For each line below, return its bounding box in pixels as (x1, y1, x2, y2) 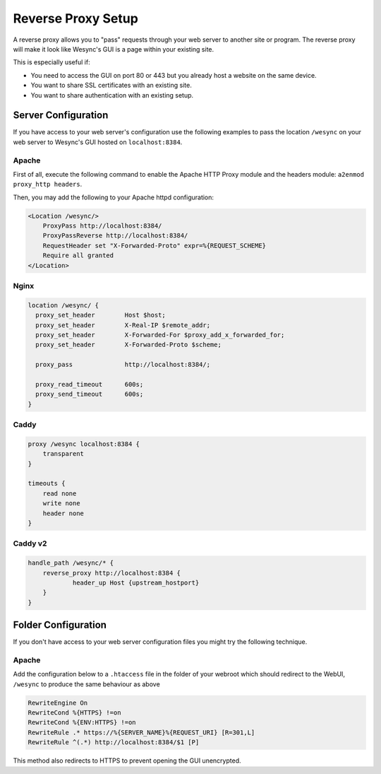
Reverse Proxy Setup (13, 11, 139, 26)
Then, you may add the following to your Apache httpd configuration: (13, 193, 214, 201)
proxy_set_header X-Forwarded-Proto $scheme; (35, 341, 222, 349)
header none (42, 509, 85, 517)
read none (42, 489, 77, 498)
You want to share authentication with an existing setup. (30, 90, 194, 99)
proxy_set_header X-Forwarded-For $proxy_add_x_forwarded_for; (35, 331, 285, 339)
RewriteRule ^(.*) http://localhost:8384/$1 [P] (28, 739, 200, 746)
